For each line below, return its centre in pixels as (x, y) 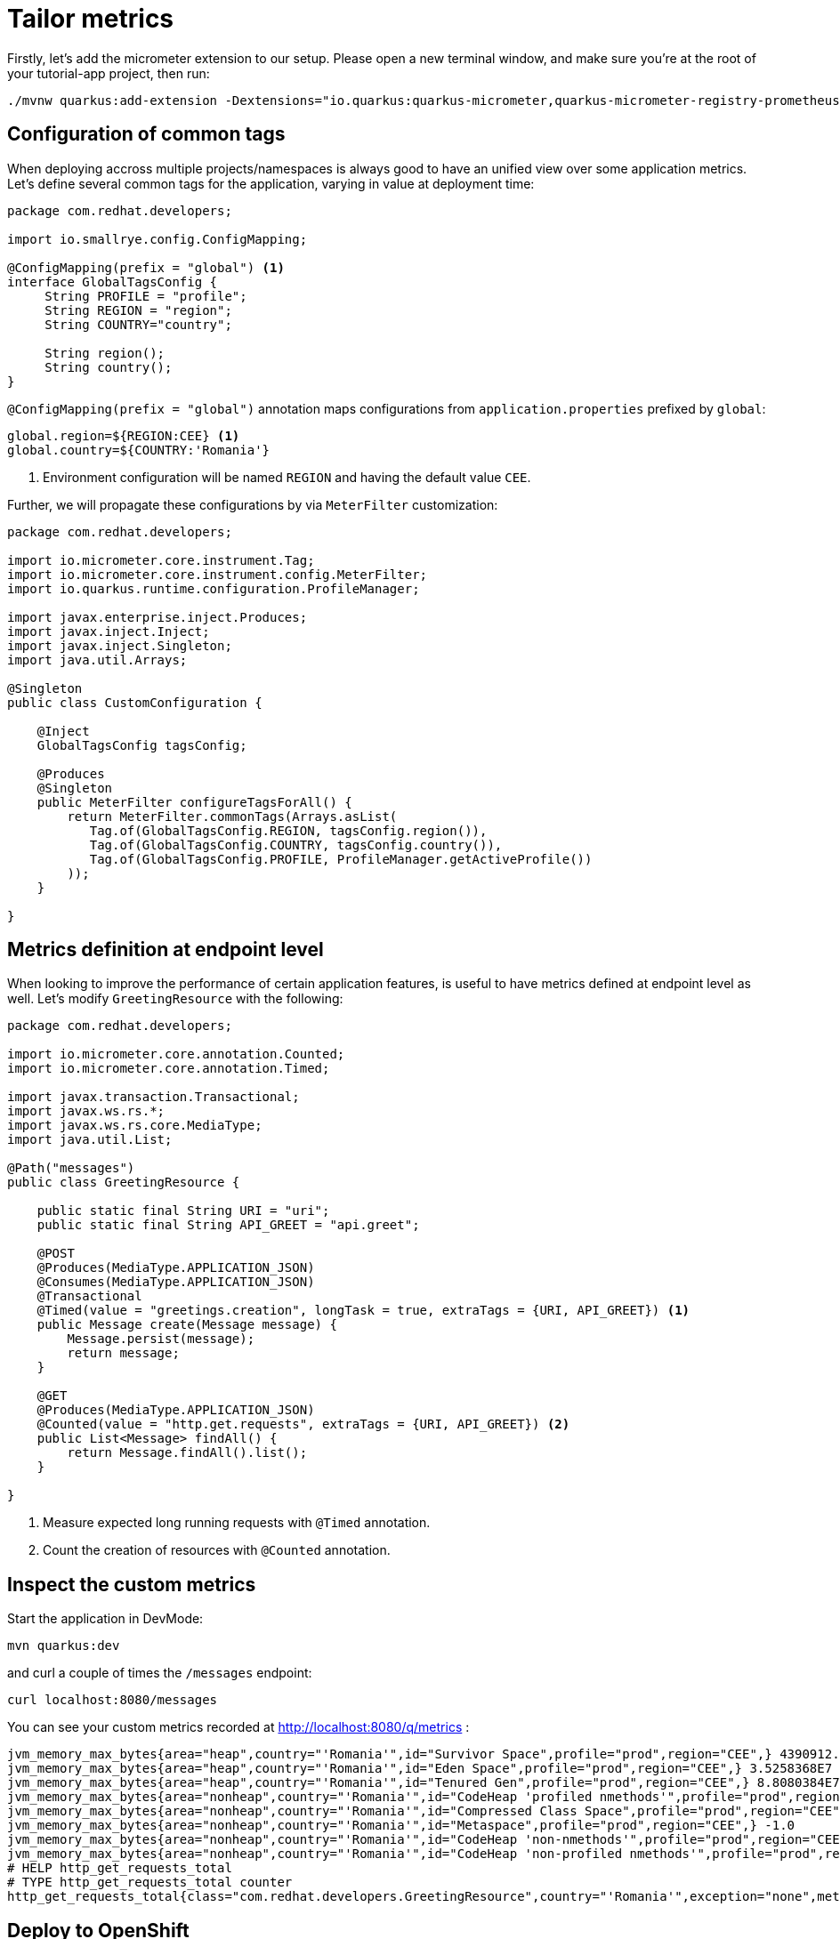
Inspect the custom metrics (132, 1584)
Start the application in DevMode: (105, 1619)
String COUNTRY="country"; (138, 324)
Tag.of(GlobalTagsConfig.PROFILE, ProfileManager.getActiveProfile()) (341, 859)
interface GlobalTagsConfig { (113, 282)
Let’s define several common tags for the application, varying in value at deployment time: (271, 183)
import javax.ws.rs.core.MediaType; (135, 1126)
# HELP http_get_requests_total (120, 1868)
